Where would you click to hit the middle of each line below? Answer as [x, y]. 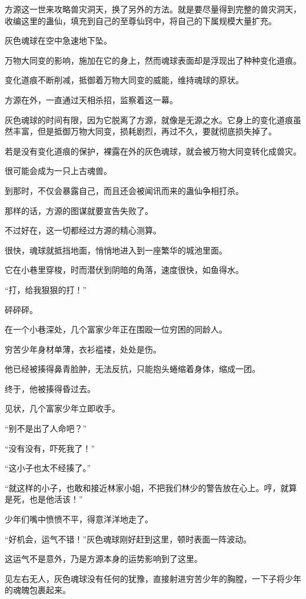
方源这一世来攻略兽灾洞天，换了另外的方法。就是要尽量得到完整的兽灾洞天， [153, 9]
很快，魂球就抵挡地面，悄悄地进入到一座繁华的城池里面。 [116, 250]
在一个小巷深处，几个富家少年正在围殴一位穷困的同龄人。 [116, 329]
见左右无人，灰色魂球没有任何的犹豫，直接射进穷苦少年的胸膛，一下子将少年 [153, 578]
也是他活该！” [56, 499]
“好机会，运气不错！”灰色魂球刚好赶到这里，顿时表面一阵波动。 [128, 539]
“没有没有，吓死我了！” [50, 448]
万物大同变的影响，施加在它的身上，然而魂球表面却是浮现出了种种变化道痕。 [153, 60]
